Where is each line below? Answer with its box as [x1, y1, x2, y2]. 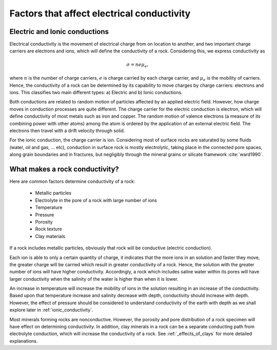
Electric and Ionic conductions [9, 27, 109, 36]
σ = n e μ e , [126, 62, 149, 69]
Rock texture [35, 226, 63, 232]
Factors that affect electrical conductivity [9, 8, 191, 19]
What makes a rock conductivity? [9, 164, 119, 173]
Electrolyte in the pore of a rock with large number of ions [35, 197, 157, 203]
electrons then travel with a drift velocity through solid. [9, 127, 125, 134]
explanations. [9, 338, 38, 344]
